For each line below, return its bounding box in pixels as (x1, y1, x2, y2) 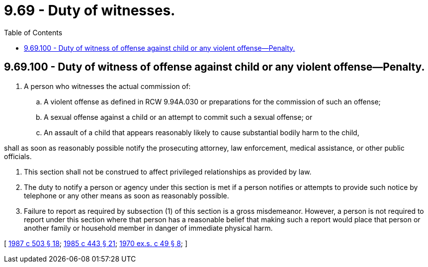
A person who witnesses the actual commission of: (24, 82, 191, 90)
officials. (4, 152, 32, 161)
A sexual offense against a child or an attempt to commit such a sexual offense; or (44, 112, 313, 121)
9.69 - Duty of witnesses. (4, 2, 175, 19)
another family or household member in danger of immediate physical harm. (24, 223, 273, 232)
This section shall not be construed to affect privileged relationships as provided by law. (24, 167, 312, 176)
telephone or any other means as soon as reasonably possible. (24, 191, 229, 200)
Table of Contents (4, 28, 63, 37)
